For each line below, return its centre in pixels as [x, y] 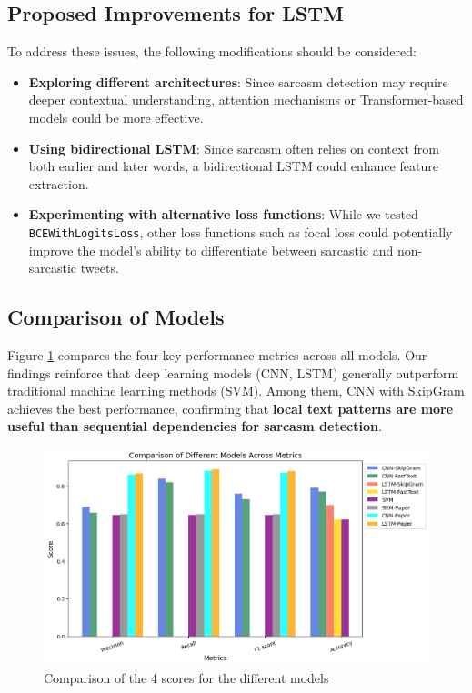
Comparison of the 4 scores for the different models [186, 678]
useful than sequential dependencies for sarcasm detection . [195, 426]
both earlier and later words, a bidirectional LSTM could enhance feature [233, 166]
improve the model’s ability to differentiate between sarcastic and [211, 250]
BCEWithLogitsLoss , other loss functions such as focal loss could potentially [241, 231]
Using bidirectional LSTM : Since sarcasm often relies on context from [234, 148]
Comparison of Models [116, 317]
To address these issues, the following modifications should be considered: [212, 51]
